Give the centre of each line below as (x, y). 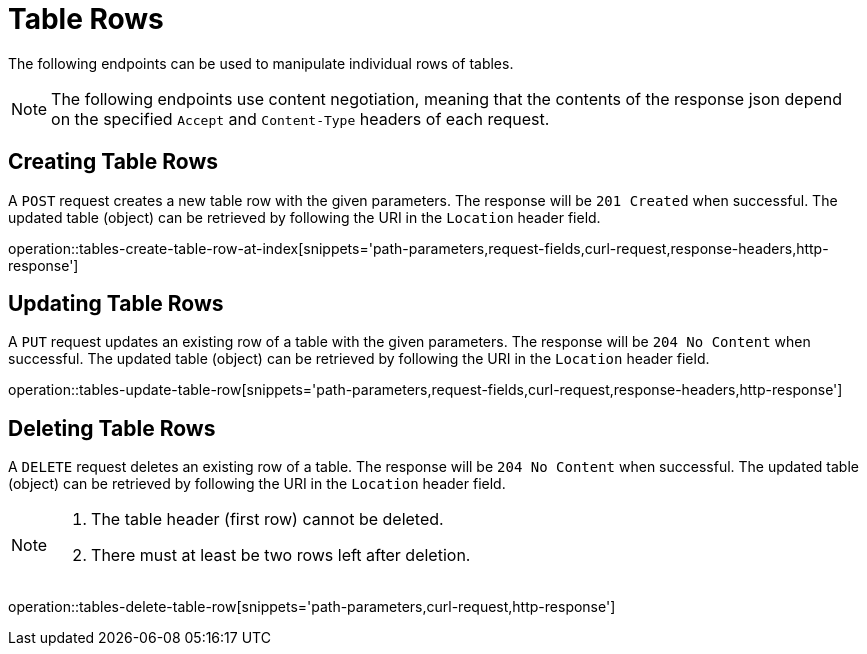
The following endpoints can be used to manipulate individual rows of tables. (261, 63)
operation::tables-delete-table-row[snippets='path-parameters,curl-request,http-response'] (312, 607)
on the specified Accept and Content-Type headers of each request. (300, 118)
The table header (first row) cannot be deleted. (267, 519)
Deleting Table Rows (112, 428)
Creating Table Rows (113, 162)
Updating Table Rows (116, 304)
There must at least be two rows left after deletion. (281, 555)
